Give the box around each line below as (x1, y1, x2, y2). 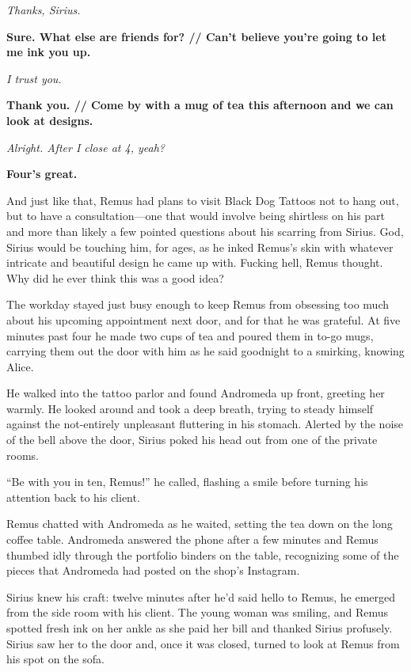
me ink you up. (6, 44, 91, 60)
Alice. (6, 358, 34, 374)
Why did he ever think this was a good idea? (6, 269, 224, 286)
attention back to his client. (6, 488, 140, 505)
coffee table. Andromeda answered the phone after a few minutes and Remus (6, 531, 379, 548)
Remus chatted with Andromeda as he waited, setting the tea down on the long (6, 515, 393, 532)
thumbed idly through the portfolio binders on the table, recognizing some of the (6, 546, 399, 563)
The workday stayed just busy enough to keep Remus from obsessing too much (6, 296, 389, 313)
